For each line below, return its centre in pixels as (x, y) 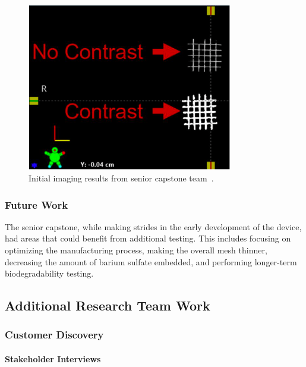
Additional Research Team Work (108, 305)
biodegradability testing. (49, 273)
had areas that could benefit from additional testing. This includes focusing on (148, 238)
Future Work (37, 204)
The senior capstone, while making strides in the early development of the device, (153, 226)
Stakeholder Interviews (53, 359)
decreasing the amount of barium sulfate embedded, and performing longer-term (151, 261)
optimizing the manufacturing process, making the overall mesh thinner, (136, 250)
